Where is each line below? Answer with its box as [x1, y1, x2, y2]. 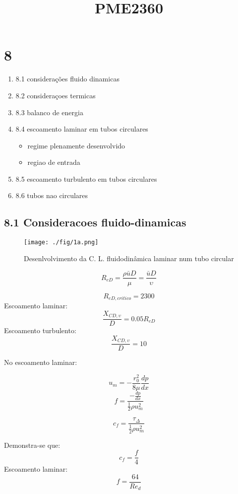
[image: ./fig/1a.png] [24, 239, 99, 246]
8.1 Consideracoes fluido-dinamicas [4, 214, 186, 230]
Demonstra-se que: [4, 439, 60, 450]
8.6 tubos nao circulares [15, 190, 88, 201]
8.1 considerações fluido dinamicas [15, 73, 119, 84]
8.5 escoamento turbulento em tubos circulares [15, 173, 157, 184]
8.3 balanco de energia [15, 107, 83, 117]
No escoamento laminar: [4, 357, 77, 367]
